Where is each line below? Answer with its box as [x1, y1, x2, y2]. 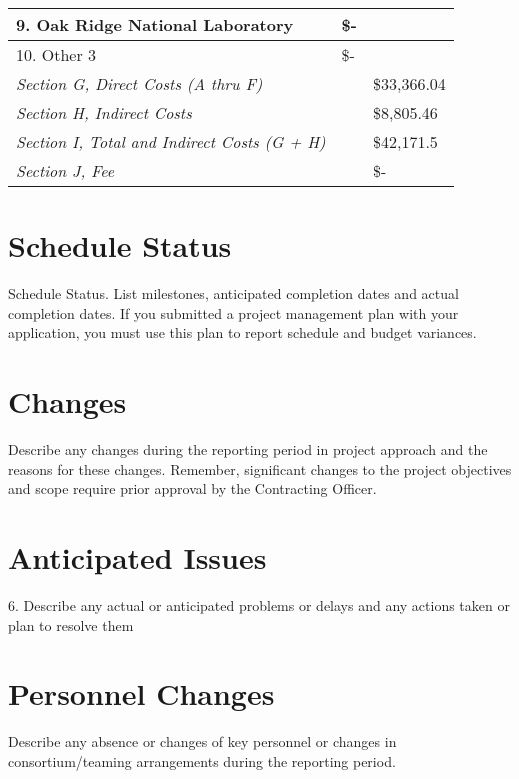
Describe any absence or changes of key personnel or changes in [8, 731, 397, 752]
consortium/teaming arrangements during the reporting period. [8, 750, 396, 771]
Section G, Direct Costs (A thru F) [16, 72, 263, 95]
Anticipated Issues [8, 537, 267, 577]
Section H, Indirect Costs [16, 101, 192, 124]
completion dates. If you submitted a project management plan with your [8, 302, 459, 323]
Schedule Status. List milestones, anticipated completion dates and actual [8, 283, 459, 304]
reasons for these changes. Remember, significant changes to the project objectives [8, 458, 512, 479]
